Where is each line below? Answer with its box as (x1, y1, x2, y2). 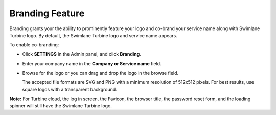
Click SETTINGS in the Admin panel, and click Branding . (22, 51, 142, 57)
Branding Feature (9, 8, 85, 19)
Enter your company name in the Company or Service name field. (22, 61, 162, 67)
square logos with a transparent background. (22, 87, 117, 93)
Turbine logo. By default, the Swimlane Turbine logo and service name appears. (9, 32, 177, 38)
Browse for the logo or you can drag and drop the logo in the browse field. (22, 70, 179, 76)
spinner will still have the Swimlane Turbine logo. (9, 103, 112, 109)
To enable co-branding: (9, 42, 59, 48)
